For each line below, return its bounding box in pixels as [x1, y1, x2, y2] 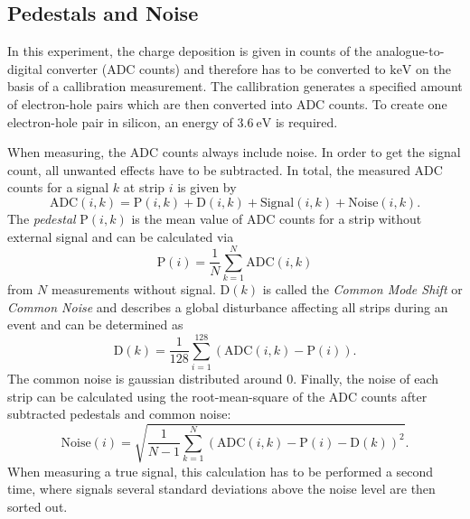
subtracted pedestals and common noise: [7, 404, 231, 423]
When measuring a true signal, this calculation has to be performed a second [7, 461, 434, 480]
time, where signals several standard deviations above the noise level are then [7, 479, 436, 498]
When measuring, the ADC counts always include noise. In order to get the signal [7, 143, 461, 162]
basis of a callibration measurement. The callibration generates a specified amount [7, 77, 463, 96]
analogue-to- [375, 42, 445, 60]
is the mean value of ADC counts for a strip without [131, 209, 422, 227]
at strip [123, 178, 165, 197]
